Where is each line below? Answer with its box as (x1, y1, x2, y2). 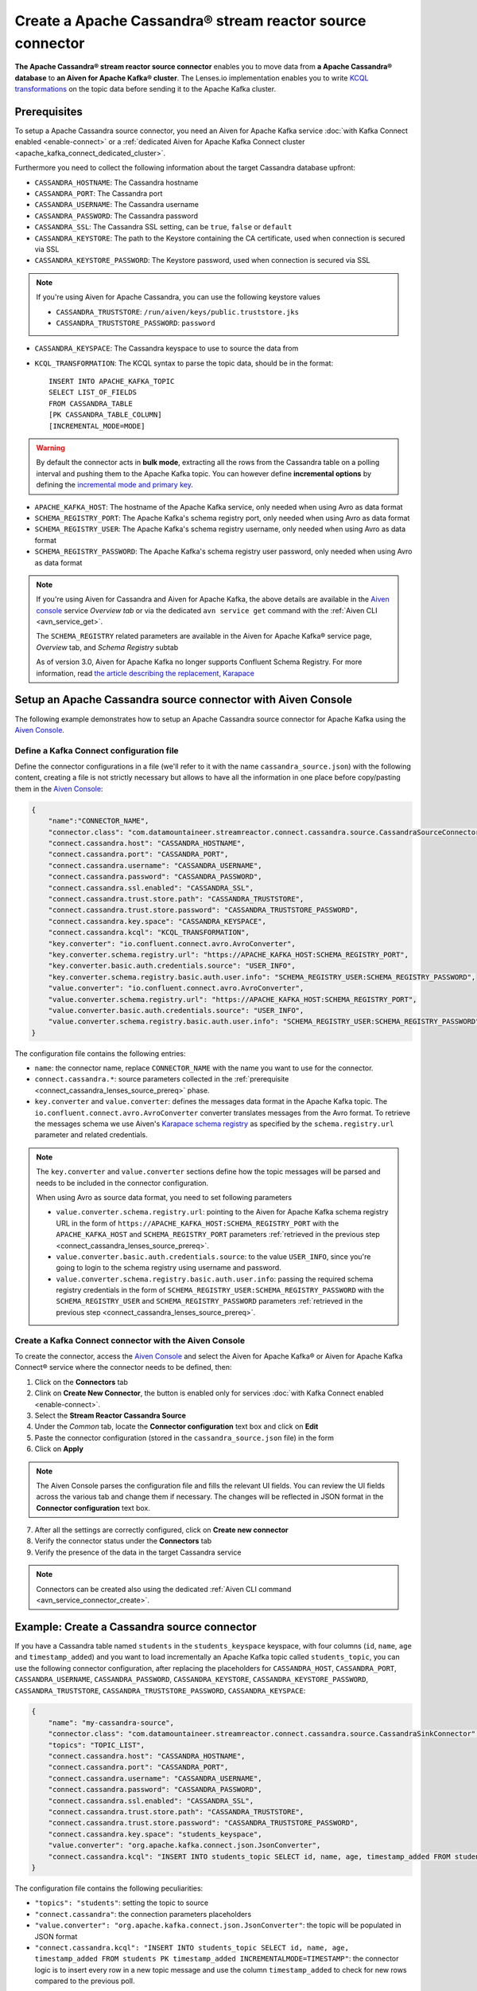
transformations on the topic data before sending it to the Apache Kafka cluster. (14, 84, 277, 94)
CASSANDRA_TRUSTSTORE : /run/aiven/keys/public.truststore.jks (56, 307, 300, 316)
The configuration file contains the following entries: (14, 1048, 186, 1058)
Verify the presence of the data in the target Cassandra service (34, 1547, 242, 1557)
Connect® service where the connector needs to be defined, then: (14, 1363, 232, 1372)
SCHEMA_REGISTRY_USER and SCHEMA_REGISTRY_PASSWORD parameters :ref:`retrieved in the (56, 1297, 363, 1306)
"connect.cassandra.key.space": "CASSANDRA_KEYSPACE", (48, 917, 266, 925)
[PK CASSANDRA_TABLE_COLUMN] (48, 410, 162, 420)
